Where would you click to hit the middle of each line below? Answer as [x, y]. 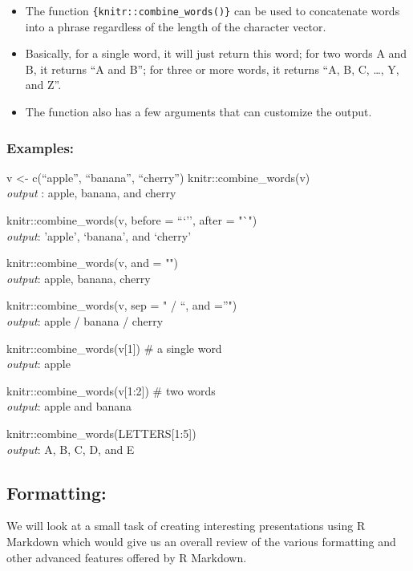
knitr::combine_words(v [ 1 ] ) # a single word [114, 348]
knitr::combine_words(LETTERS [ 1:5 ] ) [101, 433]
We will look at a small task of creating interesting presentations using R [186, 526]
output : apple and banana [69, 406]
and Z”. [43, 85]
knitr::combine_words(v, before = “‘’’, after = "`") [132, 220]
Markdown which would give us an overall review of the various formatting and [201, 541]
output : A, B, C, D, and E [71, 449]
